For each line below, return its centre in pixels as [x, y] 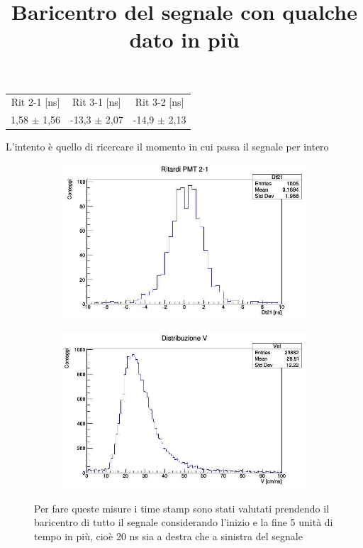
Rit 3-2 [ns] [160, 102]
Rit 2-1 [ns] [35, 102]
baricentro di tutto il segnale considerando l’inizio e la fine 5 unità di [184, 522]
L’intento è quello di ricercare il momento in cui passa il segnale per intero [167, 147]
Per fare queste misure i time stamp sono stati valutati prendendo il [182, 508]
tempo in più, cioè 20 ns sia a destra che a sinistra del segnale [168, 536]
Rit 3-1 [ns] [97, 102]
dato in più [184, 39]
